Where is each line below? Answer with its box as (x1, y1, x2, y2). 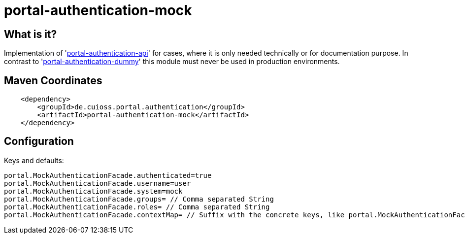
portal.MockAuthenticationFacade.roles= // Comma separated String (4, 203, 270, 211)
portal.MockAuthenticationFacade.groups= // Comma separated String (4, 195, 274, 203)
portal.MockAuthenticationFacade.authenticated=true (4, 171, 212, 179)
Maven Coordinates (4, 74, 102, 87)
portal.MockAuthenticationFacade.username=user (4, 179, 191, 187)
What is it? (4, 28, 57, 40)
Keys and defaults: (4, 156, 64, 165)
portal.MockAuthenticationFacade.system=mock (4, 187, 183, 195)
